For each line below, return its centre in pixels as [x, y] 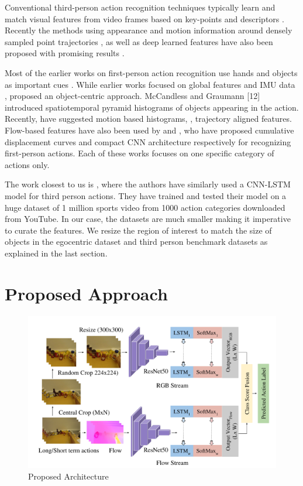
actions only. [27, 164]
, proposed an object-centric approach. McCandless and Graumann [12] [132, 96]
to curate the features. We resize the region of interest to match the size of [138, 230]
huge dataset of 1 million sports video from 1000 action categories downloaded [145, 207]
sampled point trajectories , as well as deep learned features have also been [139, 41]
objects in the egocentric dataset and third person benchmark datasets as [136, 242]
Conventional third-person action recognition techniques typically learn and [140, 7]
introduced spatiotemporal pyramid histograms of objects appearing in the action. [152, 107]
